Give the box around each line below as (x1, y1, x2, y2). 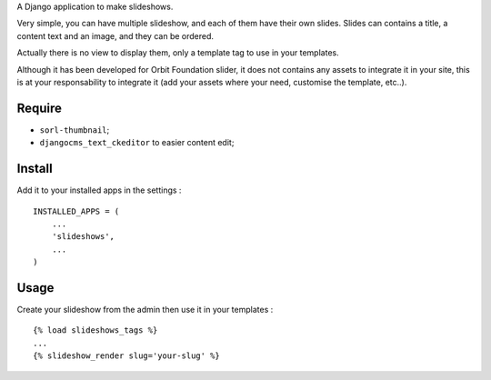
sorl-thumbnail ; (39, 124, 110, 135)
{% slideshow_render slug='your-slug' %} (33, 351, 220, 361)
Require (16, 100, 63, 115)
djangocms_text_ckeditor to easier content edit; (39, 137, 235, 148)
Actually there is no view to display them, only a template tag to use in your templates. (16, 47, 340, 58)
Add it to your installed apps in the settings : (16, 185, 182, 195)
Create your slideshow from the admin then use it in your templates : (16, 305, 274, 315)
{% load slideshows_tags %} (33, 325, 158, 335)
